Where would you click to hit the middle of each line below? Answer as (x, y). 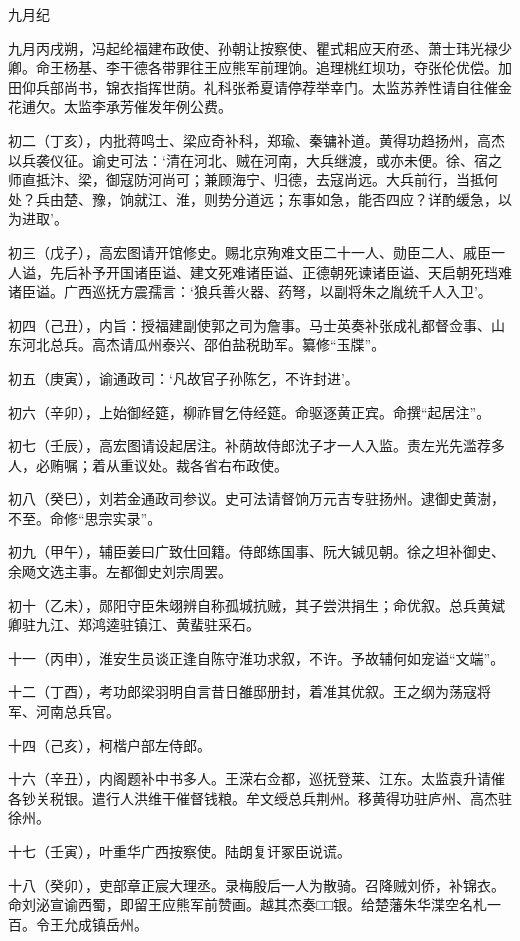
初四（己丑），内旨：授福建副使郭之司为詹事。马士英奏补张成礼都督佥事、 (249, 324)
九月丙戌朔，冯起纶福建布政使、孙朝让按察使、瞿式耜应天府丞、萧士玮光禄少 (260, 47)
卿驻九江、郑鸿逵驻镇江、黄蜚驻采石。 (134, 624)
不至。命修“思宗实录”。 (85, 517)
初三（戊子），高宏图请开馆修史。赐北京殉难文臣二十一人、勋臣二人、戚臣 (249, 251)
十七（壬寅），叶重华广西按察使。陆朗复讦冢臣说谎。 (179, 851)
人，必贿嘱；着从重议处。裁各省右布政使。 (148, 464)
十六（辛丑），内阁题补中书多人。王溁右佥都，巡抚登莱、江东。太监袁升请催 (256, 778)
